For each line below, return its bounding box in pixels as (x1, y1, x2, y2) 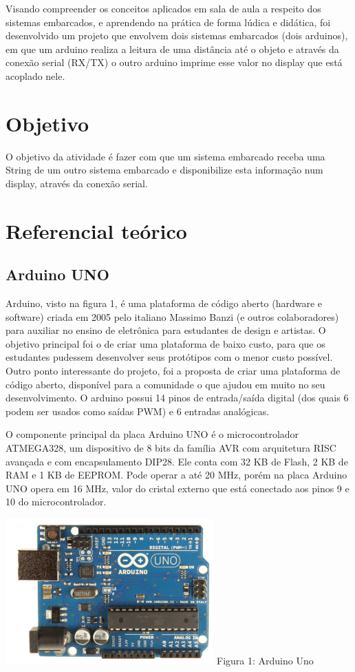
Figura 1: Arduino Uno (217, 653, 314, 668)
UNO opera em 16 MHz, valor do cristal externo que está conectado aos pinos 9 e (6, 481, 349, 495)
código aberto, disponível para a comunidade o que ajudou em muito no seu (6, 377, 325, 391)
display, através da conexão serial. (6, 176, 148, 190)
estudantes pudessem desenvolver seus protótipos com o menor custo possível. (6, 350, 333, 364)
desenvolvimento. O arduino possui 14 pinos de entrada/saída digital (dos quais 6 (6, 390, 349, 405)
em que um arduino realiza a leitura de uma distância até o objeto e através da (6, 41, 339, 56)
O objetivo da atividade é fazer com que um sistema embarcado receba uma (6, 149, 325, 163)
